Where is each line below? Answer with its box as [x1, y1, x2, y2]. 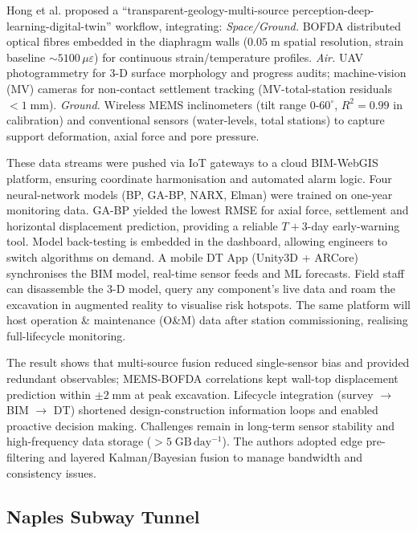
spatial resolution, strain [284, 33, 404, 50]
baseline [6, 48, 46, 65]
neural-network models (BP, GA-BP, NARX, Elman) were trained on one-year [6, 185, 393, 202]
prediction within [6, 385, 92, 402]
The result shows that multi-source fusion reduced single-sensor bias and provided [6, 354, 410, 371]
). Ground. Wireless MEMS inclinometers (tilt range [48, 96, 306, 112]
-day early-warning [307, 217, 400, 234]
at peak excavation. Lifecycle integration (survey [134, 385, 374, 402]
